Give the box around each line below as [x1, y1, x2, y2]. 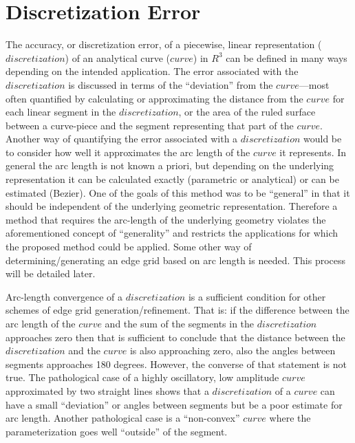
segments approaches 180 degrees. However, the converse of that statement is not [6, 356, 347, 371]
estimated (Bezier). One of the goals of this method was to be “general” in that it [6, 185, 350, 199]
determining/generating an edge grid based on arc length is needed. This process [6, 252, 346, 267]
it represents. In [279, 144, 347, 159]
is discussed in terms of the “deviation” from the [68, 77, 273, 91]
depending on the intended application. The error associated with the [6, 64, 299, 78]
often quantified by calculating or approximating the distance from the [6, 91, 303, 105]
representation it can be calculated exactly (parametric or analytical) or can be [6, 172, 339, 186]
